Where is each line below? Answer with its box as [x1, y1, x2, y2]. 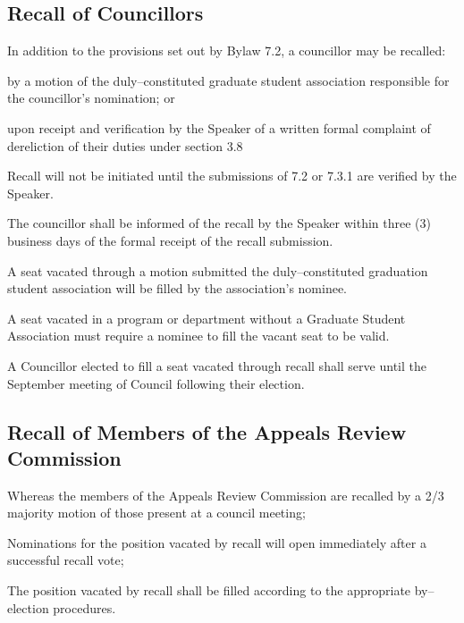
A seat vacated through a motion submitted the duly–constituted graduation [7, 261, 428, 280]
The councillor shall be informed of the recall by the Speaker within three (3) [7, 214, 431, 232]
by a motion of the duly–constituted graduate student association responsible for [7, 71, 450, 89]
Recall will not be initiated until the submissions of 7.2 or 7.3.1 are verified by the [7, 166, 457, 185]
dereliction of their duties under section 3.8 [7, 136, 243, 155]
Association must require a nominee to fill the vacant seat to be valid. [7, 326, 390, 345]
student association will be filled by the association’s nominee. [7, 279, 348, 298]
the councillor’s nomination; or [7, 88, 175, 107]
